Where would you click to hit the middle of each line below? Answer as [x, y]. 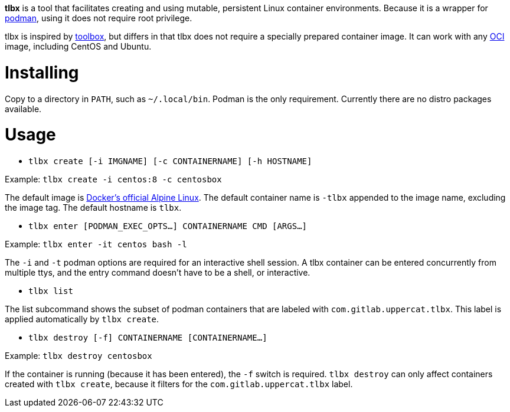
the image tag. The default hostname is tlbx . [93, 207]
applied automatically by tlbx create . [82, 319]
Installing [42, 72]
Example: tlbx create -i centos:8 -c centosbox [113, 179]
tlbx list [51, 291]
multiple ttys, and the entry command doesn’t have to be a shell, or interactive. [158, 272]
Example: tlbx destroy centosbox [79, 356]
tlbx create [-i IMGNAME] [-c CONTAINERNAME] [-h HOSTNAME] [170, 161]
